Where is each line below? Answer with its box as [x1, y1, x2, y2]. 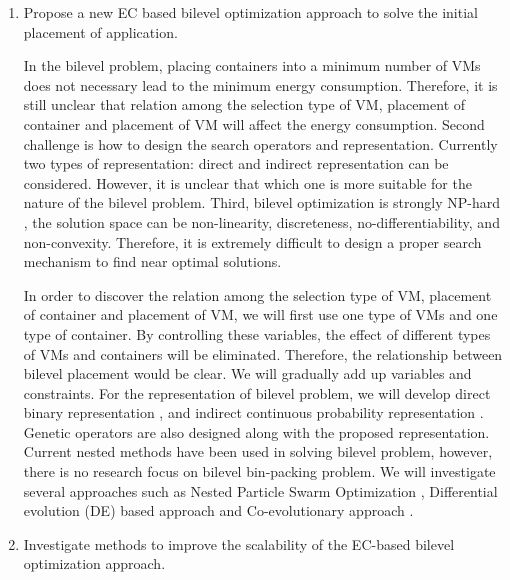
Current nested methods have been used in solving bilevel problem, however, [23, 441, 493, 462]
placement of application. [23, 21, 178, 42]
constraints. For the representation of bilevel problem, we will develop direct [23, 382, 491, 403]
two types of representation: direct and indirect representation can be [23, 153, 449, 174]
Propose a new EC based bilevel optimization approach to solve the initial [23, 2, 478, 22]
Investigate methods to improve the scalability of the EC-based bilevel [23, 533, 455, 554]
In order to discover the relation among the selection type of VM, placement [23, 284, 492, 305]
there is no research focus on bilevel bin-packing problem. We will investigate [23, 461, 496, 482]
